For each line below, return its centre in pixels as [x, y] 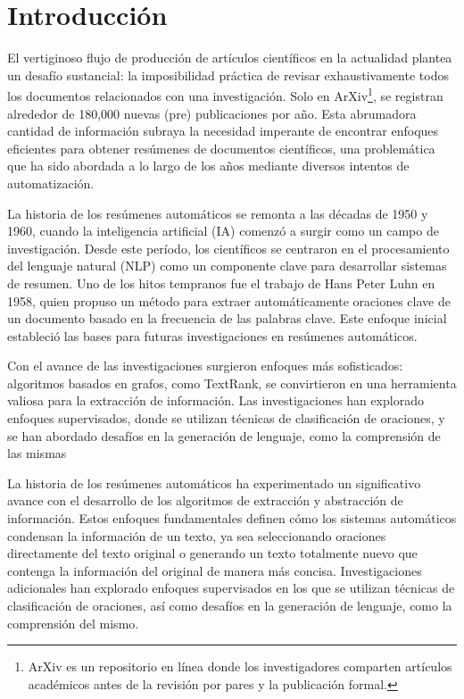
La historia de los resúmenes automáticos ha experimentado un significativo [214, 483]
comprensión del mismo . [73, 623]
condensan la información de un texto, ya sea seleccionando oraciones [197, 535]
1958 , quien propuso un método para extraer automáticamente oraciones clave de [229, 300]
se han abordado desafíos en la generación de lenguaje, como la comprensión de [224, 435]
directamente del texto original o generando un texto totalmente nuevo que [212, 553]
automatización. [51, 183]
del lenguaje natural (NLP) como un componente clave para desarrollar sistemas [227, 266]
